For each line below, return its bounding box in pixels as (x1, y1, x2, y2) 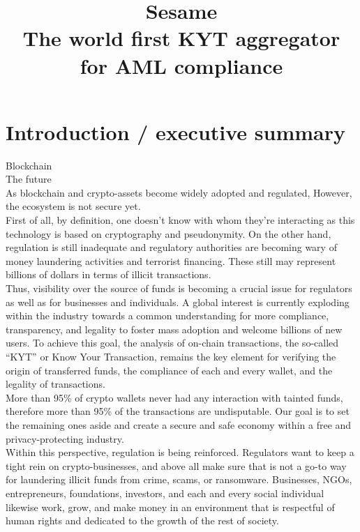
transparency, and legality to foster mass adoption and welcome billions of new (6, 321, 343, 336)
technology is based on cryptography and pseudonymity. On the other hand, (6, 226, 331, 241)
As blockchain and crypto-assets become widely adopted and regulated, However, (6, 185, 352, 199)
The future (6, 172, 52, 186)
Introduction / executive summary (6, 117, 345, 146)
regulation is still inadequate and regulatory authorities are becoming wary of (6, 240, 337, 254)
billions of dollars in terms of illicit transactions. (6, 267, 211, 282)
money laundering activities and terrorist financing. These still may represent (6, 253, 336, 268)
